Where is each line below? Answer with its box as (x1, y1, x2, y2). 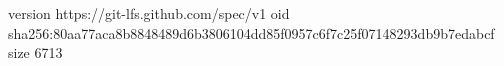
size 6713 (8, 42, 63, 63)
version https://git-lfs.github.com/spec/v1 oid (8, 3, 290, 23)
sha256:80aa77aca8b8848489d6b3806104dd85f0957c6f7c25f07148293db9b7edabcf (8, 22, 495, 43)
